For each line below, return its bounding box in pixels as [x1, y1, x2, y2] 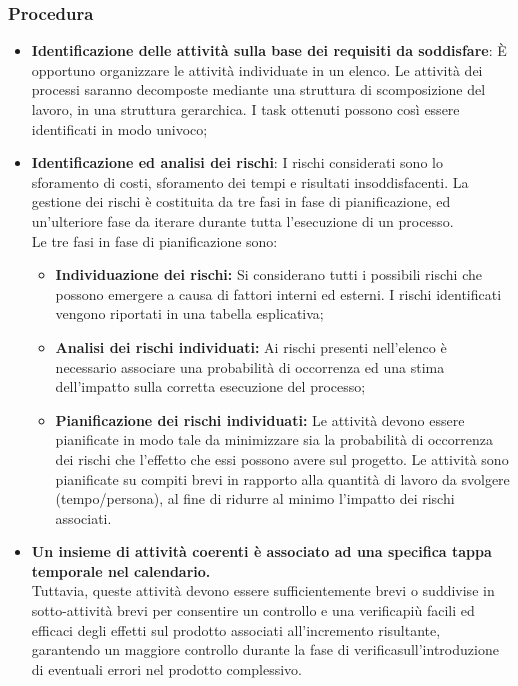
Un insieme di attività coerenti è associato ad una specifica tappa [31, 541, 492, 562]
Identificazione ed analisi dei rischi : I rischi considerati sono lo [31, 152, 443, 173]
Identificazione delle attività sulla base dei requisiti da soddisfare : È [31, 40, 507, 61]
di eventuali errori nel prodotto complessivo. [31, 658, 303, 679]
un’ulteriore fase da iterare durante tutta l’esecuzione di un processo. [31, 210, 454, 231]
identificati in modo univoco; [31, 118, 208, 139]
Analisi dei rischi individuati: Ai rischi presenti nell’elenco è [55, 336, 447, 357]
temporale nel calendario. [31, 560, 211, 581]
